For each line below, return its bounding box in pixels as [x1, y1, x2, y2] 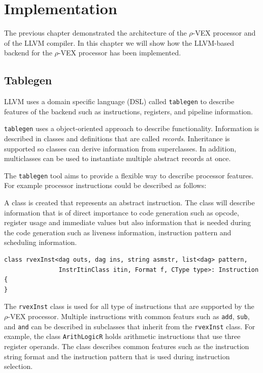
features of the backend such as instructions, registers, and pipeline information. [4, 106, 253, 116]
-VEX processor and [192, 27, 256, 38]
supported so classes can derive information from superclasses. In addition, [4, 143, 237, 153]
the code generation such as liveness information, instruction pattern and [4, 227, 232, 237]
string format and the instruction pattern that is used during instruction [4, 351, 230, 361]
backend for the [4, 47, 52, 58]
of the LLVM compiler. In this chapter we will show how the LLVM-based [4, 37, 234, 48]
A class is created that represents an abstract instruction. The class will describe [4, 197, 255, 208]
